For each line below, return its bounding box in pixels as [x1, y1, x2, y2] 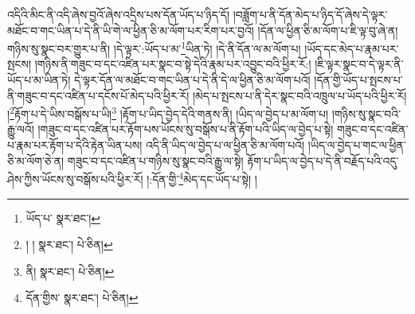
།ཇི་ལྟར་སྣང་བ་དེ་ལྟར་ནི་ [315, 56, 404, 72]
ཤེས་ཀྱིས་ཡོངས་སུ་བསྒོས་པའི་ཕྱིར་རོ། [7, 170, 143, 187]
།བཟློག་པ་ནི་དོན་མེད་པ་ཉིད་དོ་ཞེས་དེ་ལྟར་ [233, 6, 388, 22]
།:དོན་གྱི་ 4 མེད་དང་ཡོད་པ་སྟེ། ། [147, 169, 257, 187]
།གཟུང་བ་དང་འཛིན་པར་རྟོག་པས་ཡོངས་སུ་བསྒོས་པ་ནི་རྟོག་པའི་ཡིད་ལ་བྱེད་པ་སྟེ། [37, 121, 334, 138]
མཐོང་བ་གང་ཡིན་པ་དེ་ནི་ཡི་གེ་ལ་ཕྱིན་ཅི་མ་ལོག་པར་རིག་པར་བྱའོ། [7, 21, 254, 38]
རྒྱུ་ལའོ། [7, 121, 34, 138]
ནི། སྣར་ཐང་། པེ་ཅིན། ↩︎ [25, 262, 115, 279]
